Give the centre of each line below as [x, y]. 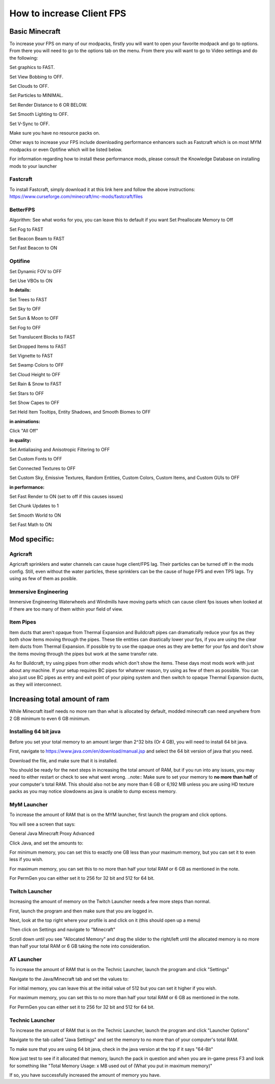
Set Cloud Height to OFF [35, 374]
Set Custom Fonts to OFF [36, 459]
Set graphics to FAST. [32, 67]
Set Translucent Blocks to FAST [43, 337]
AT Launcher [25, 959]
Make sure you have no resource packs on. [55, 133]
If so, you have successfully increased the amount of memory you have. [85, 1075]
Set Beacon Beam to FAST [37, 238]
